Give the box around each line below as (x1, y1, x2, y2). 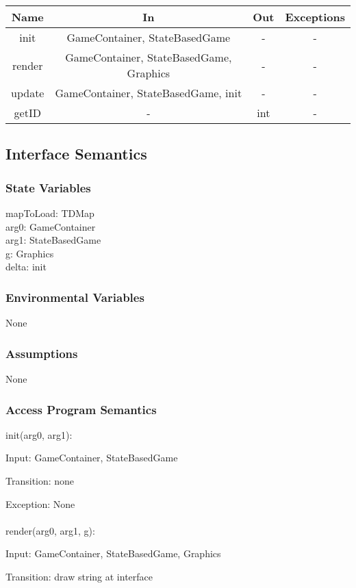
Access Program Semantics (5, 400, 157, 418)
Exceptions (285, 9, 345, 25)
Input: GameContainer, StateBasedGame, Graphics (5, 546, 221, 561)
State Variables (5, 179, 91, 196)
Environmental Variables (5, 288, 144, 305)
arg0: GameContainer (5, 219, 96, 233)
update (11, 85, 44, 101)
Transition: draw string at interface (5, 569, 153, 583)
